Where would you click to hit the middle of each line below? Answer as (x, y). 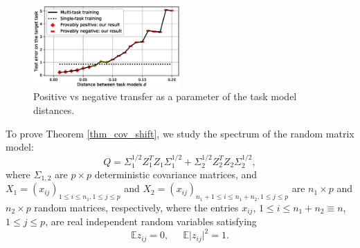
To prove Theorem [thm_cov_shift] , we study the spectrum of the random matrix (180, 133)
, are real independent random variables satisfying (151, 221)
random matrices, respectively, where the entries (136, 207)
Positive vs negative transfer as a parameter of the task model (165, 96)
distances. (54, 109)
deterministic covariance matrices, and (176, 174)
